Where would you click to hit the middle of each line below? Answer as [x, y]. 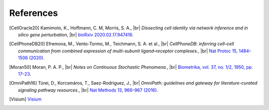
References [34, 13]
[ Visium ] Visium [25, 99]
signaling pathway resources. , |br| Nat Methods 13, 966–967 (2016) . [88, 90]
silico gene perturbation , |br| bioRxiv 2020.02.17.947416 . [76, 34]
